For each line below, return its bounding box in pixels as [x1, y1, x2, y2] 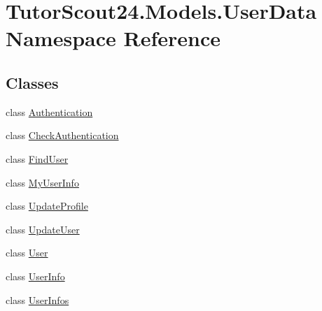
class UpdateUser [6, 222, 80, 236]
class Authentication [6, 104, 93, 119]
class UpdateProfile [6, 198, 88, 213]
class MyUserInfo [6, 175, 79, 189]
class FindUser [6, 151, 69, 166]
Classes [6, 71, 59, 93]
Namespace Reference [6, 24, 220, 52]
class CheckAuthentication [6, 128, 119, 143]
